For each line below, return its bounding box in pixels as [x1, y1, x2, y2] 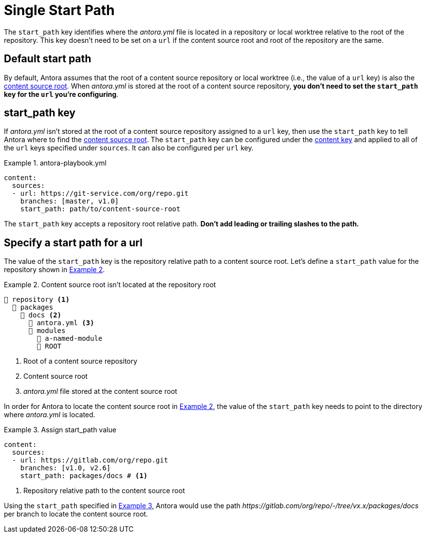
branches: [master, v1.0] [20, 197, 119, 205]
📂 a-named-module [37, 334, 103, 343]
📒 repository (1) [4, 296, 70, 304]
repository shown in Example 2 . [4, 265, 105, 274]
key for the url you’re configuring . [4, 90, 119, 98]
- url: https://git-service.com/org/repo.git [12, 189, 189, 198]
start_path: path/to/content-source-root [20, 205, 181, 213]
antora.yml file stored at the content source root [23, 387, 177, 396]
